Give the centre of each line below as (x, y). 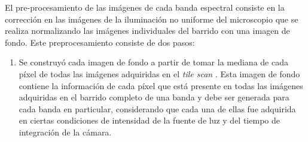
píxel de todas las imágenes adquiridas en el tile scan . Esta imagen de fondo (159, 73)
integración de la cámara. (65, 132)
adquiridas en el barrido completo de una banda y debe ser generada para (154, 97)
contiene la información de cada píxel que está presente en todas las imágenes (161, 85)
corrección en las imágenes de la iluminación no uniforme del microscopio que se (152, 19)
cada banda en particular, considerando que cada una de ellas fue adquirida (157, 108)
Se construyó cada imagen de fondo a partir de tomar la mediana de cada (153, 62)
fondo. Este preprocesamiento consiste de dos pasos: (100, 42)
